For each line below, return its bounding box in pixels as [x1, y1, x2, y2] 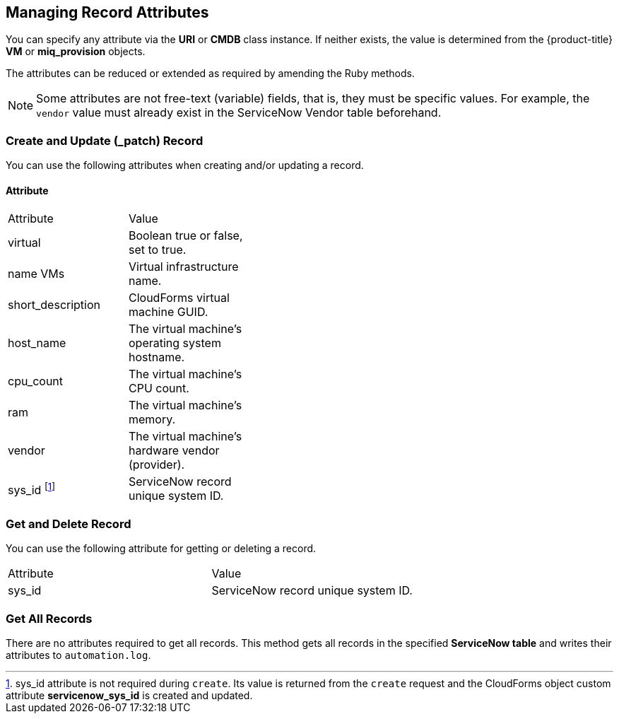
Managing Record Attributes [6, 4, 209, 21]
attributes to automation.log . [6, 648, 151, 661]
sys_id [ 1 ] [8, 480, 56, 498]
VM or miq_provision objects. [6, 45, 146, 58]
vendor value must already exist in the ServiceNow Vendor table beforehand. [36, 105, 442, 120]
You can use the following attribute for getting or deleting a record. [6, 542, 317, 555]
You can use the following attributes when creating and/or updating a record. [6, 159, 364, 172]
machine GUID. [129, 305, 208, 320]
